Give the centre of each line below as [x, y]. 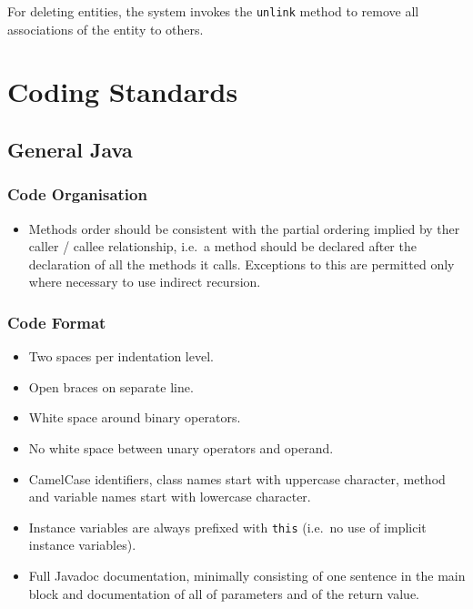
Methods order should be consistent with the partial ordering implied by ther [244, 228]
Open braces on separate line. [111, 386]
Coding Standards [123, 91]
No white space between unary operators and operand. [181, 448]
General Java [70, 150]
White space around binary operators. [135, 417]
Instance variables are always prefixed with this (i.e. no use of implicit [227, 527]
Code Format [57, 322]
